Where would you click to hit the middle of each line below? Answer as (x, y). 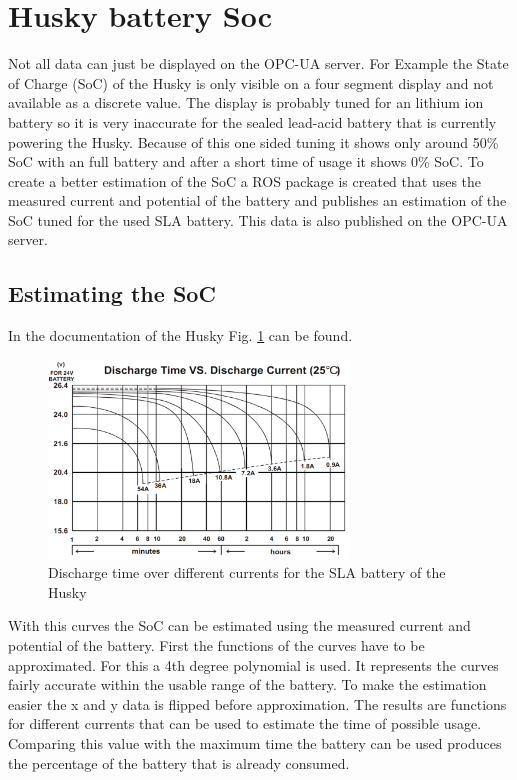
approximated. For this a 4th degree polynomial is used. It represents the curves (253, 664)
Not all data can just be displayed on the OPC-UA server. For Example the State (258, 63)
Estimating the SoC (112, 293)
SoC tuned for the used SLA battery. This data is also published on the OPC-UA (258, 219)
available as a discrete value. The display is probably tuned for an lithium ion (246, 102)
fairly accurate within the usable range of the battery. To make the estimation (247, 684)
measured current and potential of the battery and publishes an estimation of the (257, 200)
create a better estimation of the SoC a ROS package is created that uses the (245, 180)
